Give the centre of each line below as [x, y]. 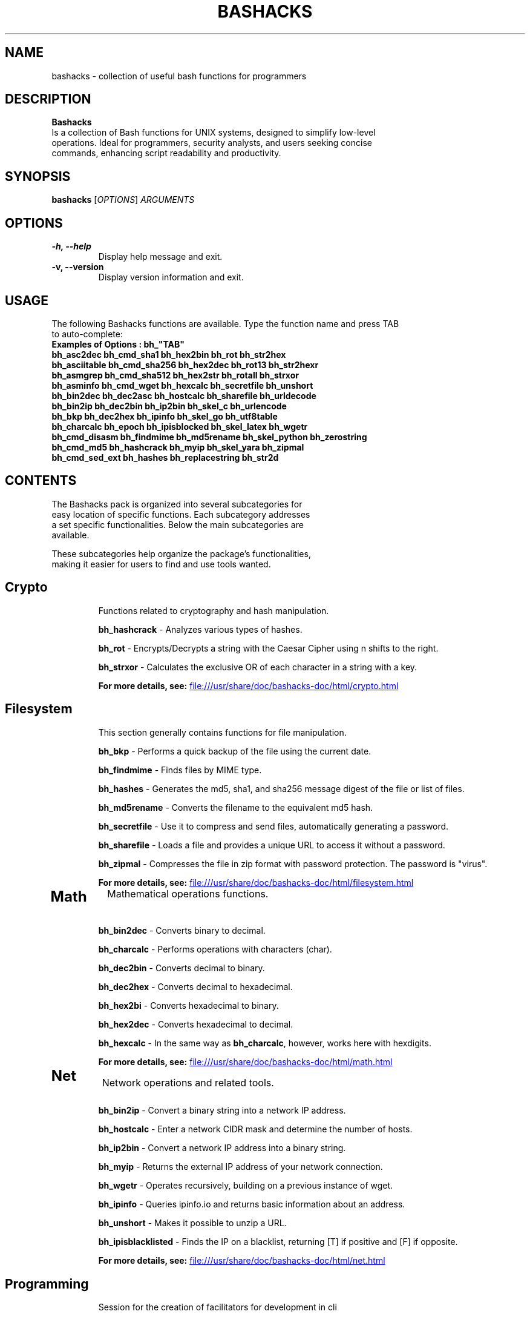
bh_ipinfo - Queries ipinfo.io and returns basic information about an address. [252, 1204]
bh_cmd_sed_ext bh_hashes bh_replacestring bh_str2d [165, 457]
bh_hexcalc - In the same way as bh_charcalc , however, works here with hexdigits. [265, 1043]
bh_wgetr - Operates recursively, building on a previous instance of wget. [246, 1186]
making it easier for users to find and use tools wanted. [161, 564]
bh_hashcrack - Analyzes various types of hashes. [200, 629]
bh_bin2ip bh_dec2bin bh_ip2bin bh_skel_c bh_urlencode [169, 406]
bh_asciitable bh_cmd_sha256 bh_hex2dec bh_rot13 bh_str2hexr [185, 365]
